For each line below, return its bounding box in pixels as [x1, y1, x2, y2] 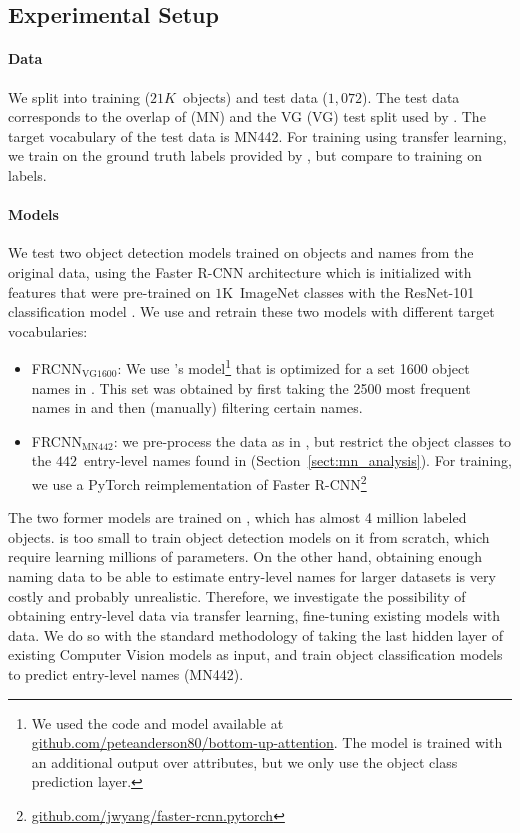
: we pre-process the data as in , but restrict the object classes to [113, 430, 512, 451]
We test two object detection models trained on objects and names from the [8, 242, 474, 263]
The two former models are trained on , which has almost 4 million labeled [8, 507, 467, 528]
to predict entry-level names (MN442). [8, 663, 244, 684]
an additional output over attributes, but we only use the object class [31, 751, 458, 772]
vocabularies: [8, 320, 88, 341]
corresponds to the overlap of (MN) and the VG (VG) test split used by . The [8, 106, 486, 127]
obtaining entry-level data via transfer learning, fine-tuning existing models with [8, 605, 500, 626]
